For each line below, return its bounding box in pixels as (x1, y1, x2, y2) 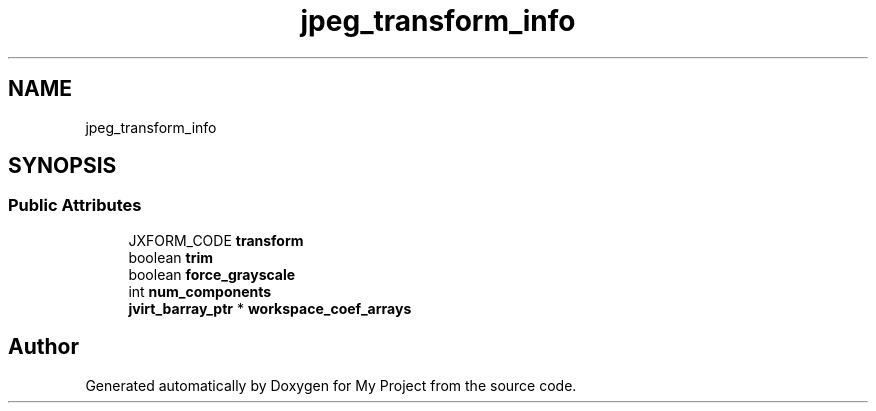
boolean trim (128, 248, 213, 266)
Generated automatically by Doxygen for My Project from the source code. (85, 376, 577, 394)
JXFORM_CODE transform (128, 231, 304, 249)
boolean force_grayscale (128, 265, 296, 283)
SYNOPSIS (8, 153, 117, 179)
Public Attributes (8, 195, 142, 216)
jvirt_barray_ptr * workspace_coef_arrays (128, 299, 412, 317)
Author (8, 334, 79, 360)
